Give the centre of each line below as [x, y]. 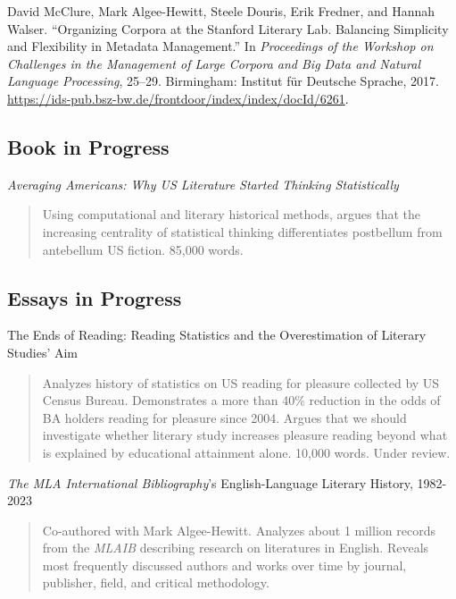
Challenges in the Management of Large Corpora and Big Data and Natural [214, 63]
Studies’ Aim [43, 352]
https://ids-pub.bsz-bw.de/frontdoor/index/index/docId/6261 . [178, 98]
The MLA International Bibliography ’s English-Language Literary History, [210, 482]
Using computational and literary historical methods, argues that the [232, 214]
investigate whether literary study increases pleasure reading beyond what [245, 435]
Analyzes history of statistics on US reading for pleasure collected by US [241, 382]
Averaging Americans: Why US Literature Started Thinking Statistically [203, 184]
